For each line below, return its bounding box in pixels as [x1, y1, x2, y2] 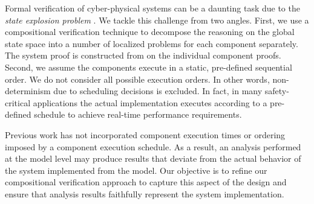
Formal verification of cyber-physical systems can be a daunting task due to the [5, 2, 300, 14]
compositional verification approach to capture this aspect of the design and [5, 176, 287, 188]
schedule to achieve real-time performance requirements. [34, 108, 242, 121]
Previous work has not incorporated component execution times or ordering [5, 128, 286, 141]
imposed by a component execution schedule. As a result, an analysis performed [5, 140, 301, 153]
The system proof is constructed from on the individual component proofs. [5, 49, 281, 62]
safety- [264, 84, 289, 97]
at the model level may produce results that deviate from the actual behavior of [5, 152, 301, 165]
